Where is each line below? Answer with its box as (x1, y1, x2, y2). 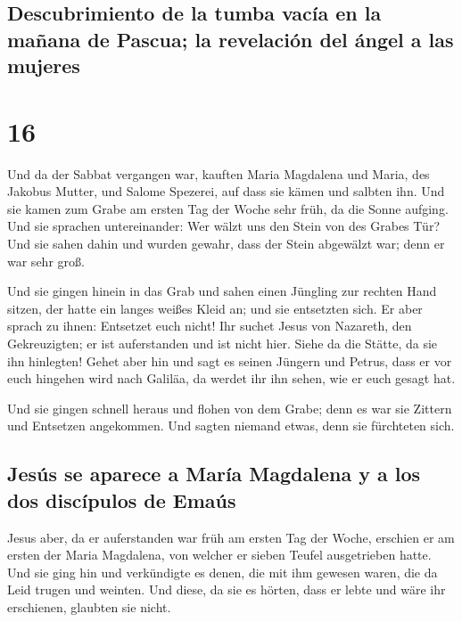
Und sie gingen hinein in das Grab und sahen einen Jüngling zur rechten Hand (7, 282, 437, 300)
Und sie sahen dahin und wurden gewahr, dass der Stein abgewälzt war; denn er (7, 234, 445, 253)
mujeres (7, 52, 80, 79)
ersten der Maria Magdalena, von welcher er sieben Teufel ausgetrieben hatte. (7, 545, 432, 564)
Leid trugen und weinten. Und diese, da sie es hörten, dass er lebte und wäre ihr (7, 580, 446, 599)
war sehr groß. (7, 251, 85, 270)
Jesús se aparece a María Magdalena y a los (7, 460, 421, 487)
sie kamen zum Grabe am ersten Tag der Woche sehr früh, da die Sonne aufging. (7, 199, 449, 217)
